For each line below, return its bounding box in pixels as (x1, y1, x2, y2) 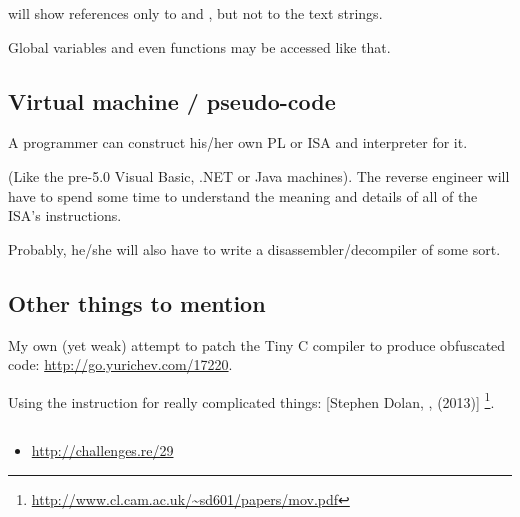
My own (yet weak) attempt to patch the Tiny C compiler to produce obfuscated (8, 334, 506, 355)
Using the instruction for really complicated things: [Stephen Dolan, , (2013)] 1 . (8, 388, 495, 412)
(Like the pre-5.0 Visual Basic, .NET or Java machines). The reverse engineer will (8, 165, 510, 186)
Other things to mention (8, 287, 266, 318)
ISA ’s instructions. (8, 205, 122, 226)
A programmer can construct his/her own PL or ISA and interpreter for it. (8, 132, 468, 153)
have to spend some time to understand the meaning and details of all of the (8, 185, 478, 206)
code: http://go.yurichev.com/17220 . (8, 354, 233, 375)
